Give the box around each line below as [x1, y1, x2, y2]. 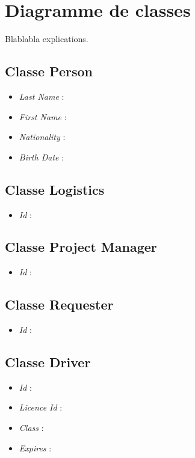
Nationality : [19, 130, 66, 143]
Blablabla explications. [5, 32, 88, 45]
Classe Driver [5, 353, 91, 371]
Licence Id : [19, 401, 63, 414]
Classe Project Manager [5, 237, 157, 256]
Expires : [19, 441, 52, 454]
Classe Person [5, 62, 93, 81]
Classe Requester [5, 295, 114, 314]
